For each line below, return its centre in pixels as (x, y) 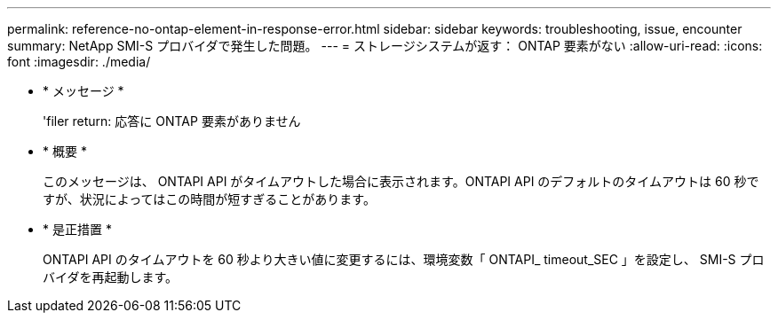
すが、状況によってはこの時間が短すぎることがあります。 (209, 199)
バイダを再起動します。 (111, 277)
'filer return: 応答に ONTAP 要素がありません (172, 121)
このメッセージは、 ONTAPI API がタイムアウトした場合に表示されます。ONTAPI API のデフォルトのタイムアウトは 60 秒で (401, 181)
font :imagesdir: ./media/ (79, 62)
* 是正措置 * (77, 229)
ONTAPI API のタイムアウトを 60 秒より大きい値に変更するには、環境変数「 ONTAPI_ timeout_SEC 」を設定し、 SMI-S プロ (404, 259)
